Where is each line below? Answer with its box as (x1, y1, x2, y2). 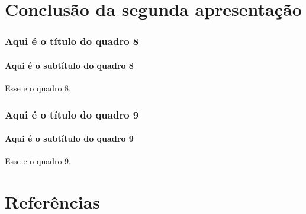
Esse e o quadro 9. (5, 155, 71, 167)
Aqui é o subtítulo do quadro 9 (5, 132, 134, 145)
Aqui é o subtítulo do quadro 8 (5, 59, 134, 71)
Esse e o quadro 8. (5, 82, 71, 94)
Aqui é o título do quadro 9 (5, 107, 139, 122)
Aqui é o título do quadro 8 (5, 34, 139, 49)
